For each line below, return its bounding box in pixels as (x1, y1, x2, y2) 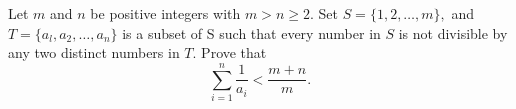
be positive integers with (90, 3, 241, 23)
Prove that (201, 42, 267, 63)
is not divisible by (398, 22, 508, 43)
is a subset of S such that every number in (122, 22, 381, 43)
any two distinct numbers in (8, 42, 180, 63)
